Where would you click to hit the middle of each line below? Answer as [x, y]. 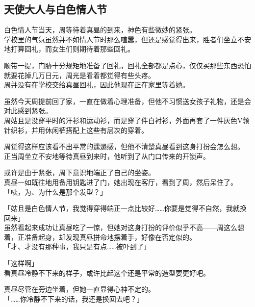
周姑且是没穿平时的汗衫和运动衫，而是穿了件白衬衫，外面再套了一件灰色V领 [127, 120]
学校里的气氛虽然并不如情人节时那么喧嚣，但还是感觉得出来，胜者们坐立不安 [127, 39]
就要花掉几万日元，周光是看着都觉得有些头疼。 [79, 75]
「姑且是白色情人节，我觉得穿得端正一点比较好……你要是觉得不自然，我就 [122, 208]
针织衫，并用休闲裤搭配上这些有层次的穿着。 [76, 130]
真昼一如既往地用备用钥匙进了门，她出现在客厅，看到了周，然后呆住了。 [121, 182]
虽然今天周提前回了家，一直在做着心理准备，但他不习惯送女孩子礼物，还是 [124, 101]
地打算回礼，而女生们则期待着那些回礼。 [69, 49]
